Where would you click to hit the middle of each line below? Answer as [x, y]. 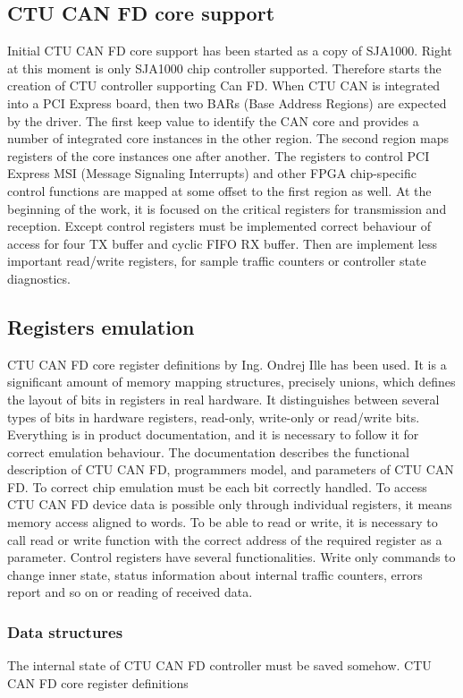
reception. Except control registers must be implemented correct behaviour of [219, 226]
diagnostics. [39, 278]
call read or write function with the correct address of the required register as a [225, 539]
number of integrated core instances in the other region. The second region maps [228, 138]
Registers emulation [101, 326]
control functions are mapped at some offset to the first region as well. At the [219, 190]
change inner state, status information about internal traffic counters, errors [215, 574]
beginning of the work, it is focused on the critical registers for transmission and [227, 208]
